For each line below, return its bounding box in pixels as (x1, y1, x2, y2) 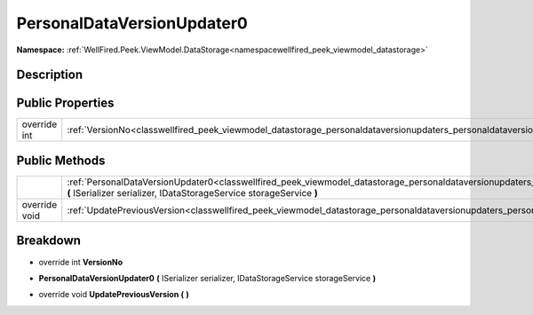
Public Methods (16, 153, 106, 168)
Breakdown (16, 233, 82, 248)
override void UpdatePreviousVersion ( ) (38, 289, 190, 300)
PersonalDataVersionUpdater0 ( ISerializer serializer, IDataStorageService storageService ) (38, 272, 377, 283)
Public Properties (16, 96, 115, 111)
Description (16, 67, 84, 83)
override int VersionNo (38, 256, 123, 267)
